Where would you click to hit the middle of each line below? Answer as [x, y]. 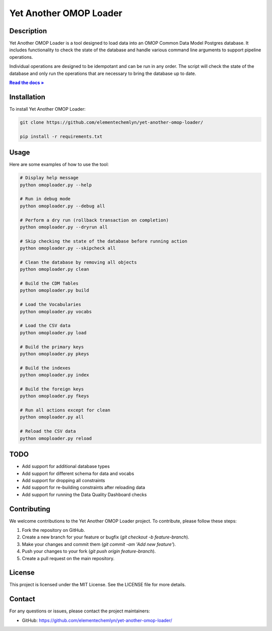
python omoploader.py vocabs [56, 311]
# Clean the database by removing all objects [78, 262]
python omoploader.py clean [54, 269]
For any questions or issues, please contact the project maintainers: [80, 611]
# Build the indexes [45, 368]
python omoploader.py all [52, 417]
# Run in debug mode [45, 199]
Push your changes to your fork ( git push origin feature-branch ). [89, 551]
